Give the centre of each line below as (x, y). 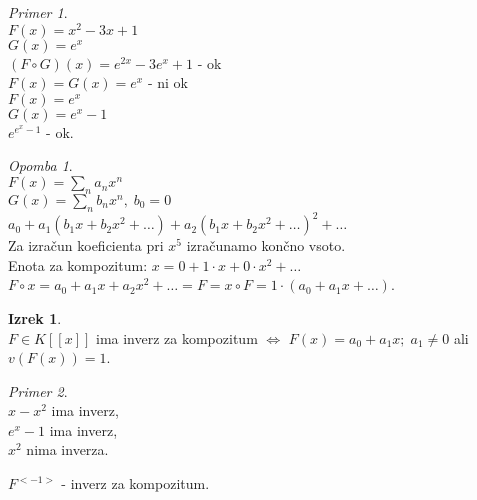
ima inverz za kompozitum (176, 337)
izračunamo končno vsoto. (266, 245)
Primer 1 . (38, 12)
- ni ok (167, 82)
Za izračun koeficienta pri (86, 245)
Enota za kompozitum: (78, 264)
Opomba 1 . (40, 165)
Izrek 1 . (35, 317)
